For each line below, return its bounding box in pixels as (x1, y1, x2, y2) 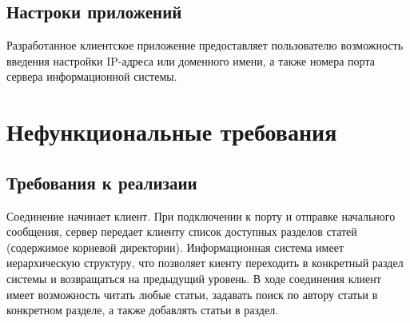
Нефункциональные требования (6, 115, 337, 148)
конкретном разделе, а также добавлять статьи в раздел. (6, 301, 279, 318)
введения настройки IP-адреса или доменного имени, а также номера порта (6, 52, 375, 69)
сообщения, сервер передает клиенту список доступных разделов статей (6, 223, 357, 240)
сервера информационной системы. (6, 68, 177, 85)
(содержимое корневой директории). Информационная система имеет (6, 238, 344, 255)
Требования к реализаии (6, 169, 197, 194)
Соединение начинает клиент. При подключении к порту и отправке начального (6, 207, 396, 224)
